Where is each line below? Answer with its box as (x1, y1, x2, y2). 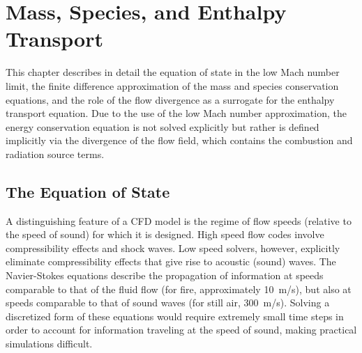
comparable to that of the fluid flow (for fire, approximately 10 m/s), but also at (6, 281, 352, 296)
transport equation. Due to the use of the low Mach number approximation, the (6, 106, 347, 120)
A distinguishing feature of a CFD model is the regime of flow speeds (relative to (6, 213, 352, 228)
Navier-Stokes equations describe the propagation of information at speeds (6, 268, 324, 283)
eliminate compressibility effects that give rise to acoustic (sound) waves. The (6, 254, 336, 269)
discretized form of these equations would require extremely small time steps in (6, 308, 344, 323)
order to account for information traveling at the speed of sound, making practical (6, 322, 357, 337)
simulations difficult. (6, 336, 93, 351)
